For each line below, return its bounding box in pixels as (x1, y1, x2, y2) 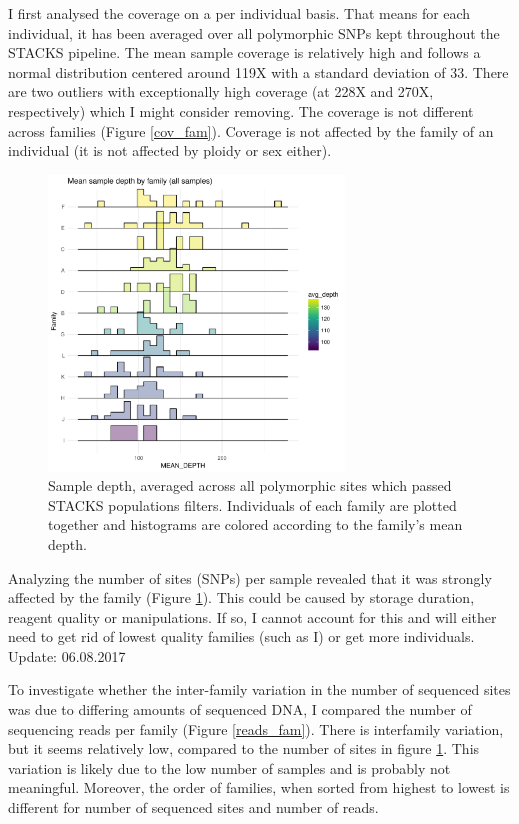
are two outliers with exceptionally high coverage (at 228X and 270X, (8, 81, 434, 102)
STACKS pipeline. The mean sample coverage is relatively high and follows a (8, 42, 481, 63)
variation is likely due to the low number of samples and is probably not (8, 757, 451, 778)
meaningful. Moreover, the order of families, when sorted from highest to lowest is (8, 777, 510, 798)
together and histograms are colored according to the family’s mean (48, 514, 463, 535)
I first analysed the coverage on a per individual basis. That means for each (8, 3, 471, 23)
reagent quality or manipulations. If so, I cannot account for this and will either (8, 606, 497, 627)
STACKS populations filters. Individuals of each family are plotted (48, 494, 457, 515)
